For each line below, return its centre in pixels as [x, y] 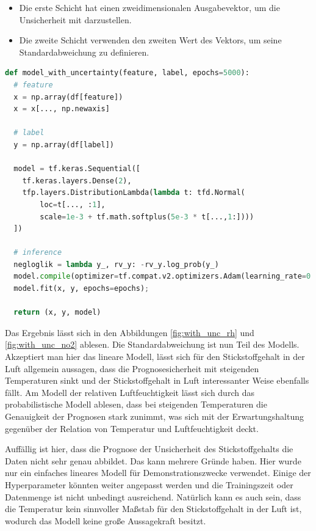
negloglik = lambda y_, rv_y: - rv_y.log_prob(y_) [116, 264]
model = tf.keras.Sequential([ [77, 169]
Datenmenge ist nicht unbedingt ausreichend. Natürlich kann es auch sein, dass [153, 496]
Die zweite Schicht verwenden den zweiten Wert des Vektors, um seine [150, 40]
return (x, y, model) [57, 313]
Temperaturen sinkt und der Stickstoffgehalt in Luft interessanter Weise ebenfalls [157, 380]
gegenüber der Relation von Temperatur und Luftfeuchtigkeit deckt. [132, 428]
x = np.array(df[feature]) [68, 97]
